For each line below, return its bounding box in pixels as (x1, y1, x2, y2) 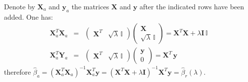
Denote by (4, 1, 35, 11)
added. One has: (4, 11, 53, 22)
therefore (4, 66, 31, 77)
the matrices (71, 1, 109, 11)
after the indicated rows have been (140, 1, 245, 11)
